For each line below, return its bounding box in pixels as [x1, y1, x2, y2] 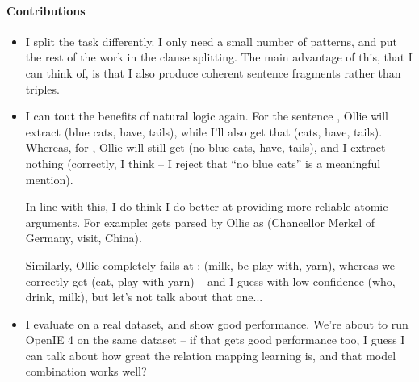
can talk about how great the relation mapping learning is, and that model [25, 346, 396, 363]
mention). [25, 170, 73, 187]
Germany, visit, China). [25, 229, 142, 246]
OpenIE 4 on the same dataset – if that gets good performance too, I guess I [25, 331, 405, 348]
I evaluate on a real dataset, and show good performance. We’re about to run [25, 315, 409, 332]
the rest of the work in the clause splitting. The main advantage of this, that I [25, 48, 413, 65]
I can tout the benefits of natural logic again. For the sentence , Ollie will [25, 107, 388, 124]
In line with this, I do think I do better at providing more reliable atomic [25, 198, 388, 215]
